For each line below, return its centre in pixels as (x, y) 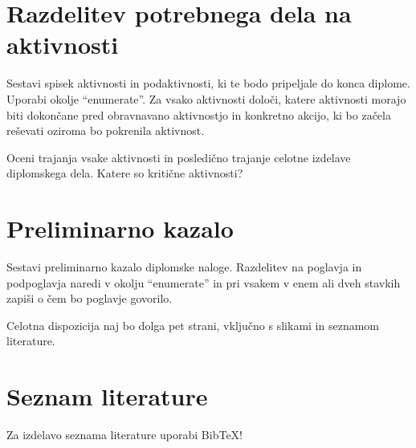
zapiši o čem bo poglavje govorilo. (90, 298)
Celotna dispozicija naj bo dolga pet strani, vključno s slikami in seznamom (193, 325)
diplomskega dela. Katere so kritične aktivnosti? (125, 173)
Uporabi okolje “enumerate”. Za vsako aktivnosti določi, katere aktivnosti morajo (206, 98)
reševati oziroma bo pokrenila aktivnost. (106, 130)
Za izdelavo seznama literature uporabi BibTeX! (124, 435)
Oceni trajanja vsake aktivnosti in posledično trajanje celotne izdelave (179, 157)
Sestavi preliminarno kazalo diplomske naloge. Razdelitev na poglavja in (184, 267)
